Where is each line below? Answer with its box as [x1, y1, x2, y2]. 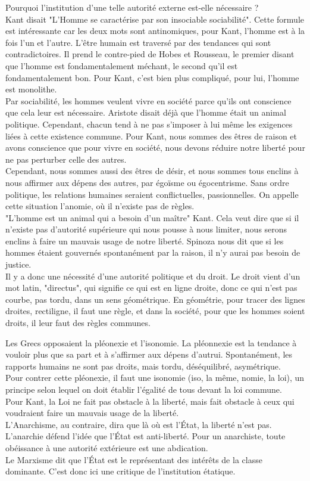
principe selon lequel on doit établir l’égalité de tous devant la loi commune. [5, 383, 282, 395]
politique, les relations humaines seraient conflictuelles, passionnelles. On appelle [5, 188, 299, 200]
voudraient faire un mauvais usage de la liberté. [5, 406, 179, 419]
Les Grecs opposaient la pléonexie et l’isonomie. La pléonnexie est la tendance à [5, 336, 297, 349]
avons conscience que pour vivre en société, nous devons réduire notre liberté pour [5, 141, 305, 154]
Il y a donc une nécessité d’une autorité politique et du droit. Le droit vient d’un [5, 269, 300, 282]
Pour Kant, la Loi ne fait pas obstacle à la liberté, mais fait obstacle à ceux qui [5, 395, 295, 407]
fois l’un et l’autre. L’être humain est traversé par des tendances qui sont [5, 36, 271, 48]
